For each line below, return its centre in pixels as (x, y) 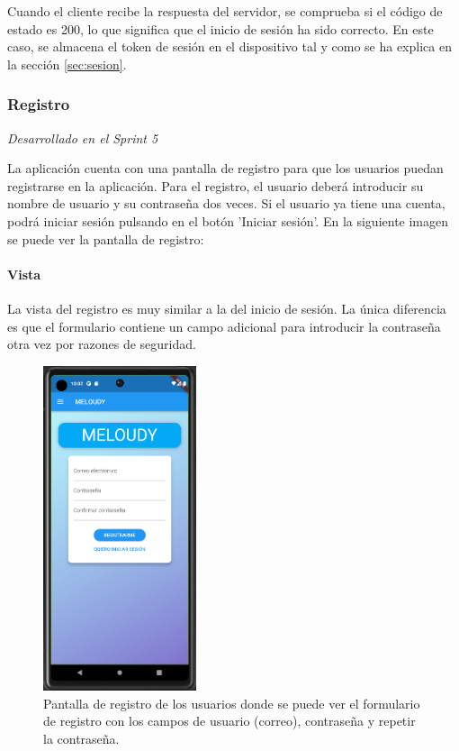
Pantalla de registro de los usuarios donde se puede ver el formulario (232, 703)
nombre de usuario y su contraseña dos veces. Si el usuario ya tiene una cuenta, (226, 203)
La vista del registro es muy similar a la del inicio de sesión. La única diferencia (227, 308)
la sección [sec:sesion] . (67, 64)
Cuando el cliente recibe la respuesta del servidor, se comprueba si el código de (225, 11)
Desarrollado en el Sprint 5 (83, 137)
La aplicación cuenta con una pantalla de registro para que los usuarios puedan (225, 168)
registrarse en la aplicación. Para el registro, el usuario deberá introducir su (216, 185)
